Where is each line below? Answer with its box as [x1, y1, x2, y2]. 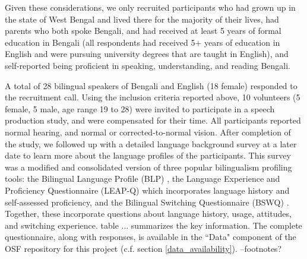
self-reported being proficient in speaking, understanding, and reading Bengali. [5, 59, 290, 71]
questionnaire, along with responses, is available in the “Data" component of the [5, 230, 296, 243]
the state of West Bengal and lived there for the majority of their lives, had [5, 12, 279, 25]
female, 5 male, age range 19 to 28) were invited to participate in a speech [5, 102, 275, 115]
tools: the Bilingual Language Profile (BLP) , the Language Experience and [5, 172, 280, 185]
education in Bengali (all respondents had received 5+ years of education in [5, 36, 280, 48]
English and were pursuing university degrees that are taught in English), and [5, 48, 289, 60]
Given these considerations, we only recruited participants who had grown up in [5, 1, 296, 13]
